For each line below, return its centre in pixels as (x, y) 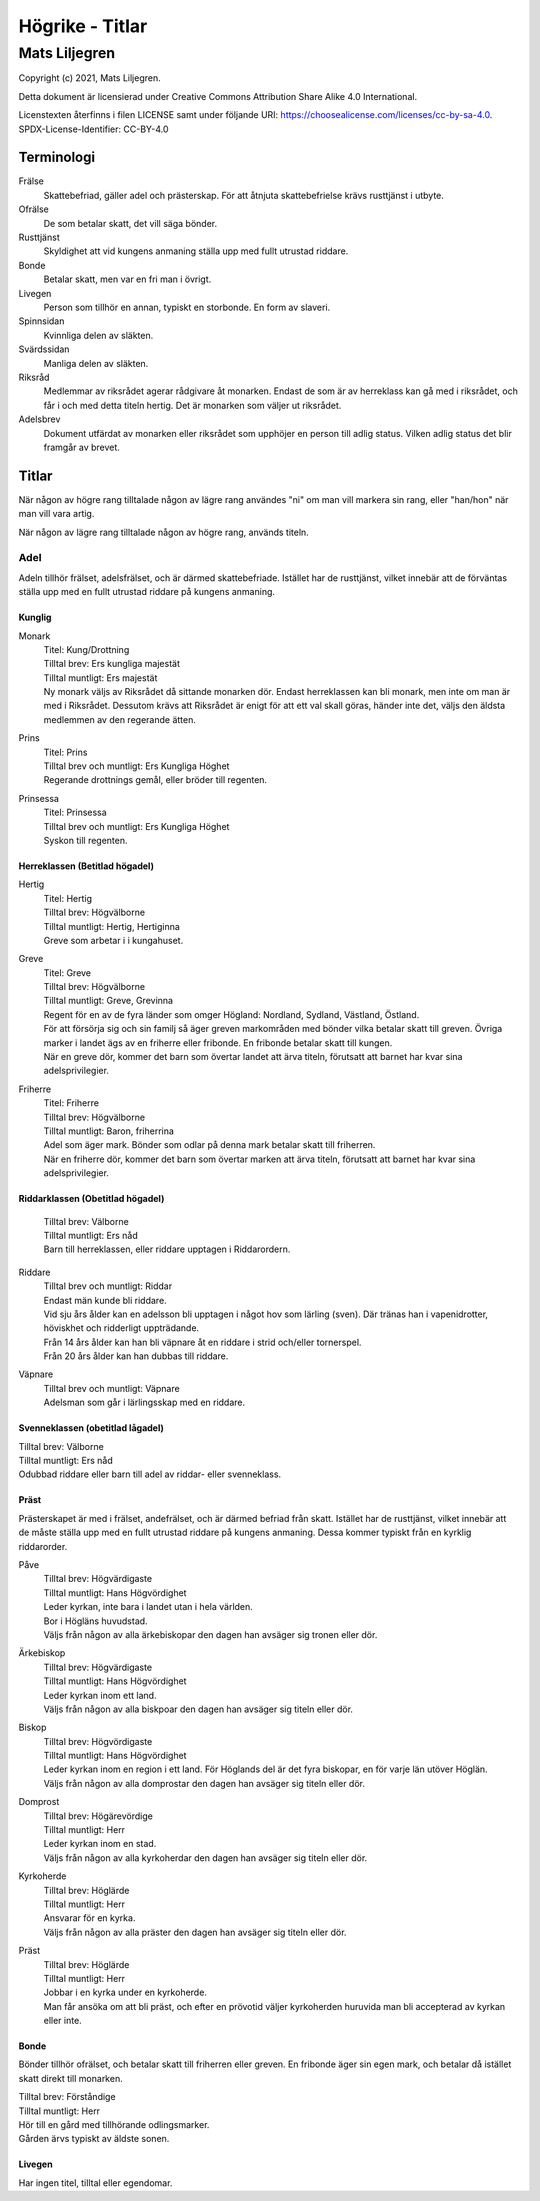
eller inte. (62, 2021)
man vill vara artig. (56, 514)
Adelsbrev (39, 419)
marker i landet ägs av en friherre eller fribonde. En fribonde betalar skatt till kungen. (218, 1042)
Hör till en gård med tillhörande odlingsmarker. (114, 2125)
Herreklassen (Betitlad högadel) (86, 866)
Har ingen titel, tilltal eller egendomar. (95, 2182)
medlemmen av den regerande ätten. (120, 719)
